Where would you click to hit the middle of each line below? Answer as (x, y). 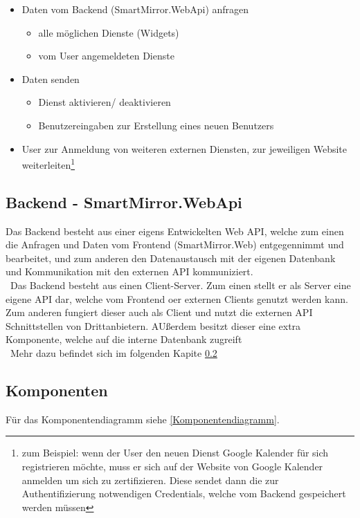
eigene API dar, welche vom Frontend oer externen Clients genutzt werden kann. (177, 298)
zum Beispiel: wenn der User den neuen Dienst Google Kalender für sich (175, 453)
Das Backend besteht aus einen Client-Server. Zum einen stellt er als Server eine (180, 285)
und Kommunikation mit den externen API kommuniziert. (129, 271)
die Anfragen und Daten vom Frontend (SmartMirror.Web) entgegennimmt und (175, 244)
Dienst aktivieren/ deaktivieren (105, 102)
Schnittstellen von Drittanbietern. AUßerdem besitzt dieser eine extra (153, 325)
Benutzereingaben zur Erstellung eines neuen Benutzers (156, 125)
